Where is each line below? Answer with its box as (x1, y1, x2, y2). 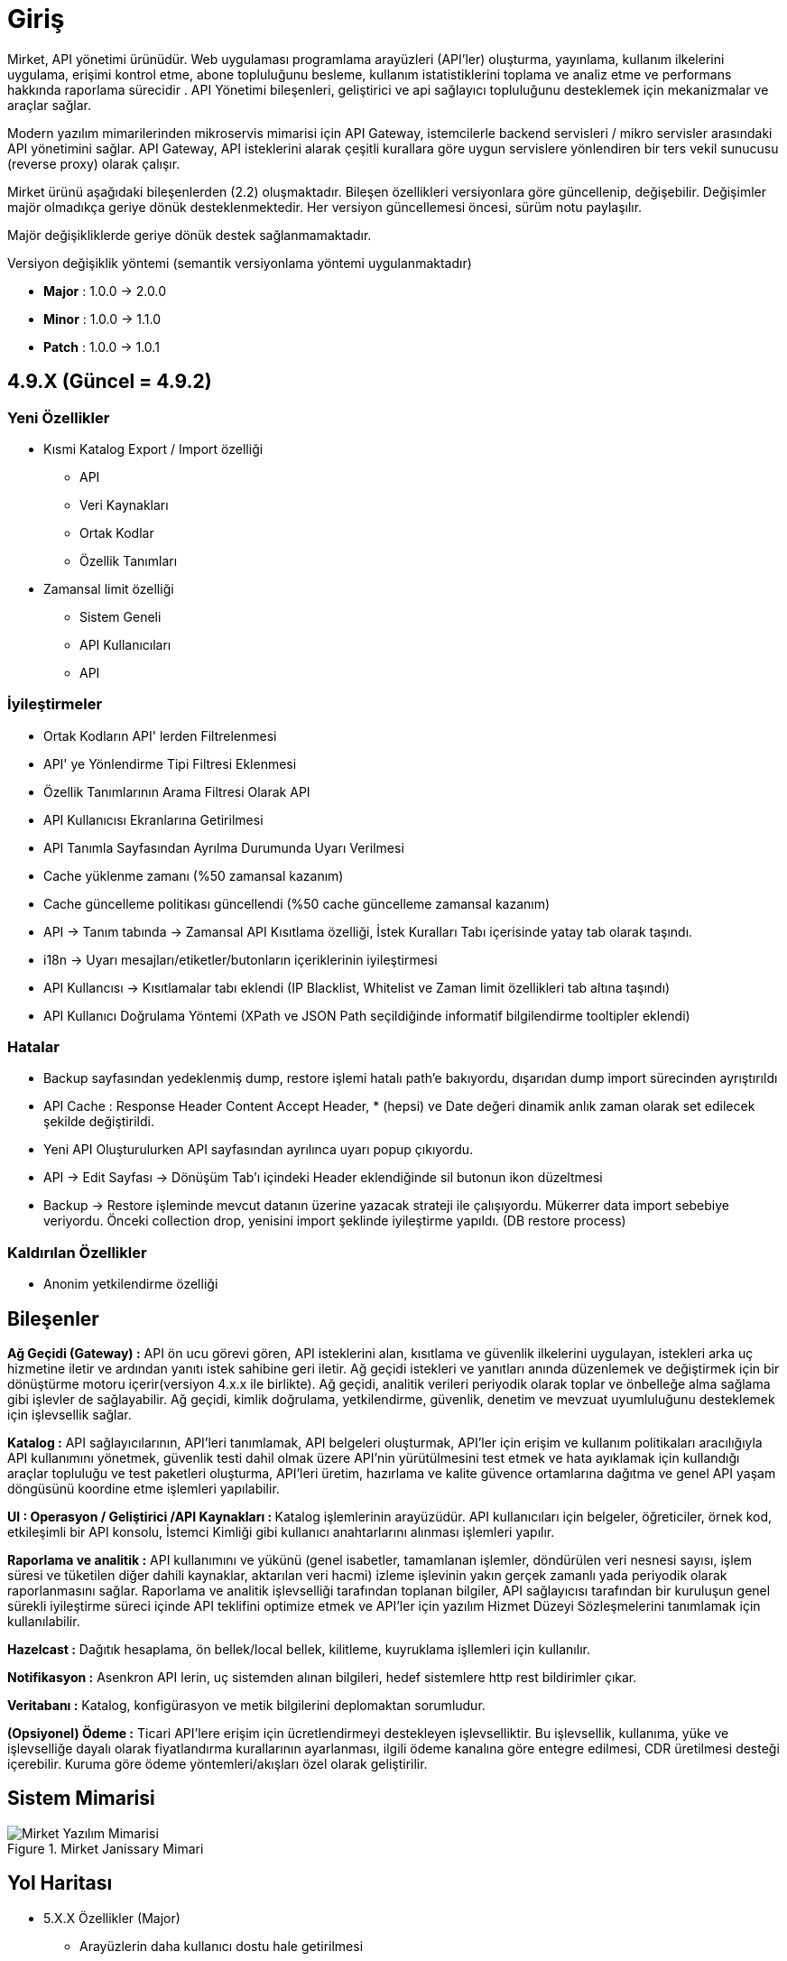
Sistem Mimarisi (7, 1787, 155, 1810)
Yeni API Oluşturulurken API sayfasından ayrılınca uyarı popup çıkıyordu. (43, 1142, 474, 1158)
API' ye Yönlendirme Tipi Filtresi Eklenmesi (43, 755, 297, 772)
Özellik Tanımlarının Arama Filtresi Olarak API (43, 783, 310, 800)
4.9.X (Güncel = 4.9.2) (7, 370, 212, 393)
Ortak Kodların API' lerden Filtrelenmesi (43, 727, 277, 744)
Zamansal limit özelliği (43, 580, 174, 597)
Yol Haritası (7, 1872, 113, 1895)
